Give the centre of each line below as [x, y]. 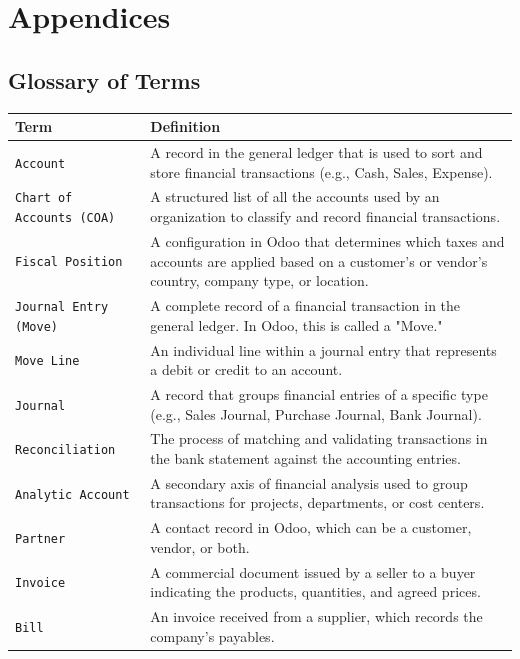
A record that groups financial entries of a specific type [319, 393]
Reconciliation [65, 450]
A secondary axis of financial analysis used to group [309, 482]
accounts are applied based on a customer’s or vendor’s [319, 260]
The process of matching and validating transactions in [319, 438]
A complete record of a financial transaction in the [305, 305]
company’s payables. [212, 635]
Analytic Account [72, 494]
